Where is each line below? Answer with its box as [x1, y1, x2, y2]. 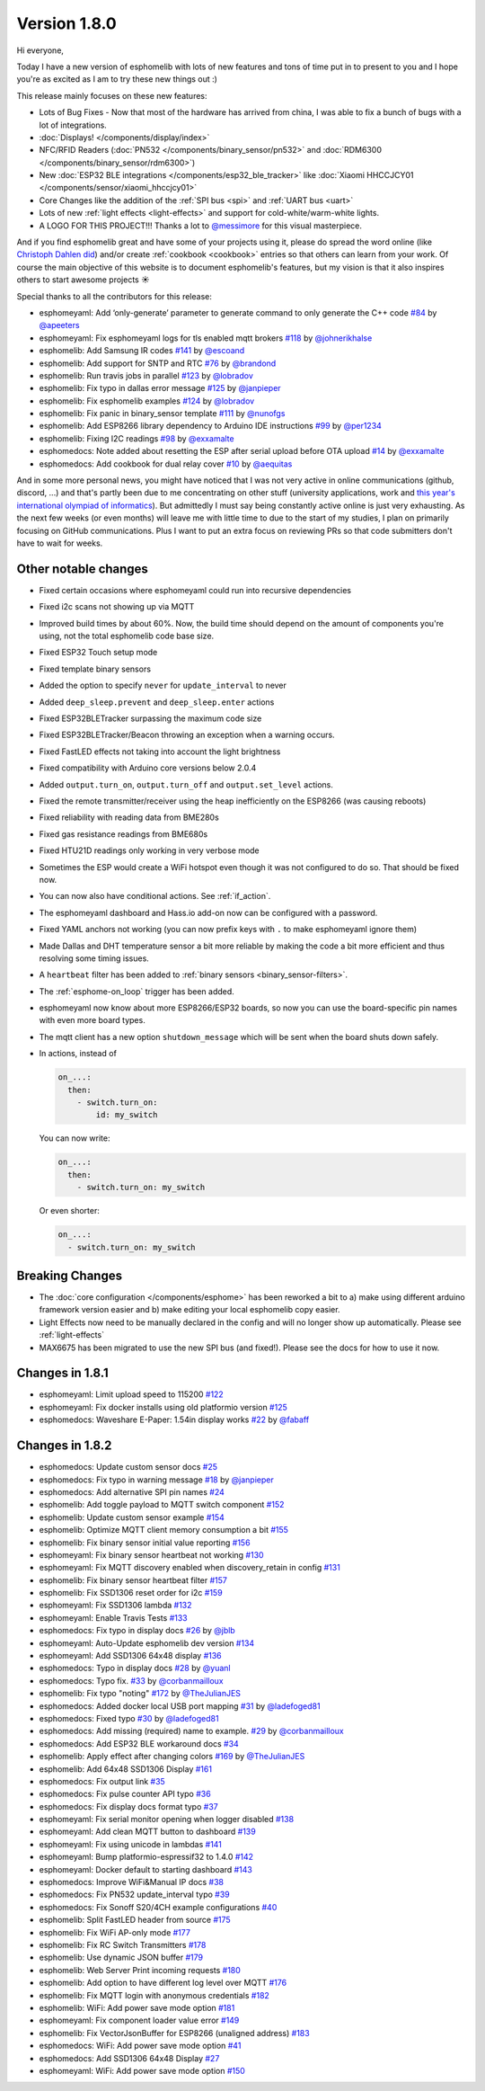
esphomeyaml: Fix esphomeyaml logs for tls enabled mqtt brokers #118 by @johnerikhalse [39, 333, 373, 343]
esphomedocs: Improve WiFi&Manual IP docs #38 [39, 1877, 225, 1888]
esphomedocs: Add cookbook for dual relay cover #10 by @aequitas [39, 458, 293, 469]
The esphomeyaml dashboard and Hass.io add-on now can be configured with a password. [39, 907, 378, 918]
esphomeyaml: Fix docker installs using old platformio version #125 [39, 1401, 287, 1412]
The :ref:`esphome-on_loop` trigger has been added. [39, 985, 235, 997]
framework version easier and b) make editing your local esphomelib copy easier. [39, 1304, 340, 1315]
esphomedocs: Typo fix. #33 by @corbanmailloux [39, 1675, 224, 1686]
